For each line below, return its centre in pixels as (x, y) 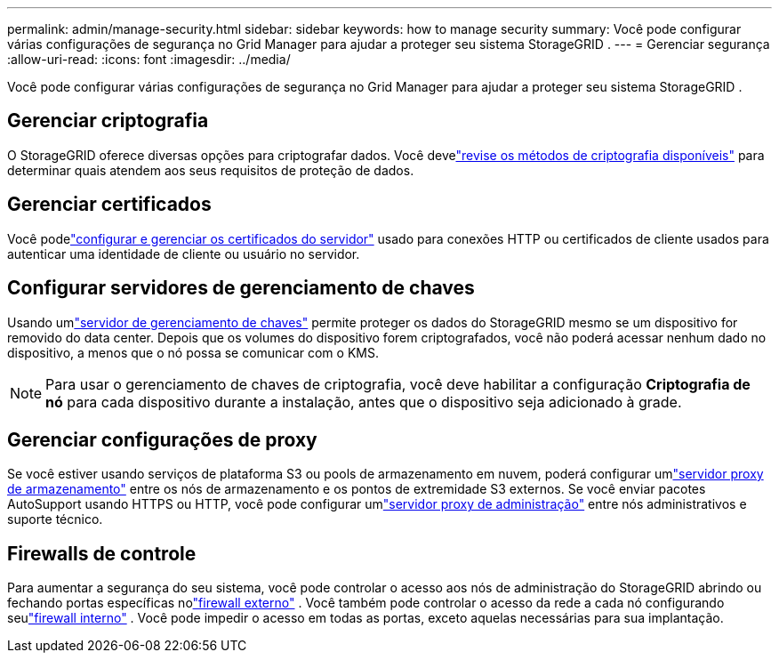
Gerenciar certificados (109, 205)
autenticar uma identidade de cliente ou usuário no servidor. (184, 254)
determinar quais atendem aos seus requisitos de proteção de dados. (211, 170)
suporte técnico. (55, 519)
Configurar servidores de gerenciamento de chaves (241, 288)
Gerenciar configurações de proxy (162, 439)
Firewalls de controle (102, 553)
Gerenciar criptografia (108, 121)
